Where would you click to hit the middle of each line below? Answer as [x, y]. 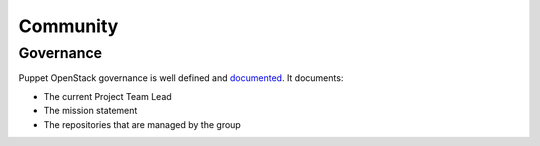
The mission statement [90, 111]
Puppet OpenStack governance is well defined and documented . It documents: [181, 78]
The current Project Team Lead [107, 96]
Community [68, 26]
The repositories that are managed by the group [142, 124]
